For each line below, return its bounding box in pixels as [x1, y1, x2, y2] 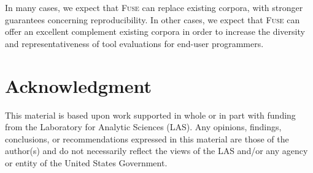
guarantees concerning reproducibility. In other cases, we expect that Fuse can [5, 13, 300, 26]
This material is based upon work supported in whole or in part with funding [5, 108, 296, 121]
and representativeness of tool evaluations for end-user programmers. [5, 37, 264, 50]
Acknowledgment [5, 73, 152, 98]
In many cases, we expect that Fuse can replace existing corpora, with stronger [5, 1, 303, 13]
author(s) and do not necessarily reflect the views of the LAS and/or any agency [5, 144, 308, 157]
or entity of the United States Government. [5, 156, 168, 169]
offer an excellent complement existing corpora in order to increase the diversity [5, 25, 305, 38]
